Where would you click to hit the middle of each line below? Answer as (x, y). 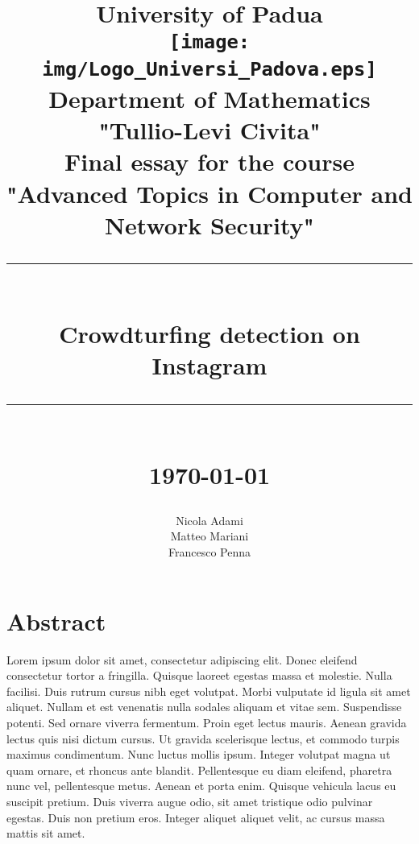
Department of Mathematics (209, 98)
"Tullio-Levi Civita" (209, 130)
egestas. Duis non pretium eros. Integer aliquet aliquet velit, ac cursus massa (196, 817)
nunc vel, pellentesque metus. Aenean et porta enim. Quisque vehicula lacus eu (201, 786)
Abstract (56, 621)
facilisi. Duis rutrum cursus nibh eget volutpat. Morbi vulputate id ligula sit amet (209, 691)
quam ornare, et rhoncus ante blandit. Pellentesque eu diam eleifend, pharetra (199, 770)
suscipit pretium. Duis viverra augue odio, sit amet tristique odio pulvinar (190, 801)
